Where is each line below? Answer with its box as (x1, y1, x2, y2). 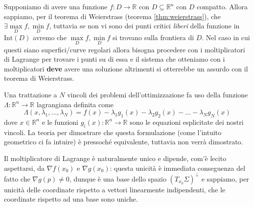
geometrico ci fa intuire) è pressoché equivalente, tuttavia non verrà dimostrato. (4, 137, 243, 147)
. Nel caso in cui (202, 32, 250, 43)
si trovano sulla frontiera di (113, 32, 194, 43)
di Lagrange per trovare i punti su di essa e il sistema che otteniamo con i (4, 54, 225, 64)
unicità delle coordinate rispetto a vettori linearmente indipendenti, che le (4, 184, 226, 194)
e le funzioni (42, 116, 78, 127)
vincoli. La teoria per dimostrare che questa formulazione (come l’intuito (4, 127, 222, 137)
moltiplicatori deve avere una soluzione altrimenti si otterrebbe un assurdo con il (4, 63, 248, 73)
